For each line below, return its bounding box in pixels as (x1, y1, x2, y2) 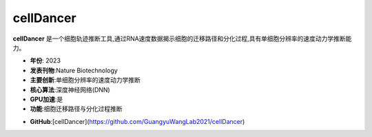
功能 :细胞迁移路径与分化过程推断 (30, 105, 123, 113)
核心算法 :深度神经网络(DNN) (30, 85, 110, 94)
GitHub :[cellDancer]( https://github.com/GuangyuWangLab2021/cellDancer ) (30, 117, 245, 125)
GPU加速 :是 (30, 95, 63, 103)
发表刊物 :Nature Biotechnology (30, 66, 118, 74)
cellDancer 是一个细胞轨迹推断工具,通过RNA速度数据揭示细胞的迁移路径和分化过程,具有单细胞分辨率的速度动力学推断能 (12, 34, 352, 43)
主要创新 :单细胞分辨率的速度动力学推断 (30, 76, 141, 84)
